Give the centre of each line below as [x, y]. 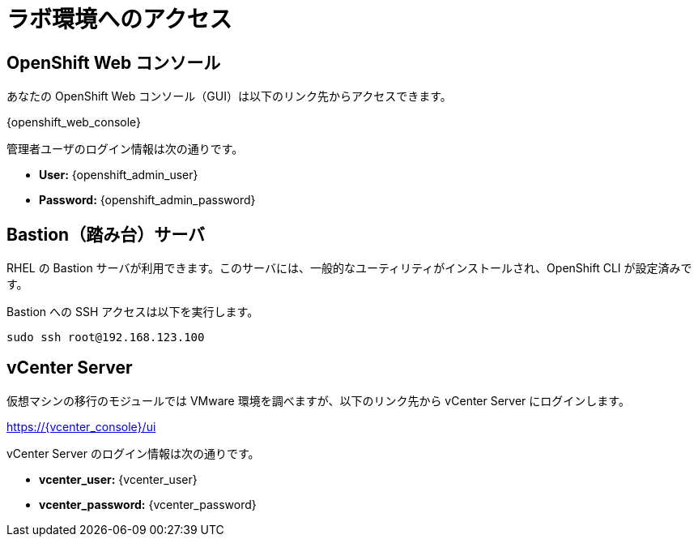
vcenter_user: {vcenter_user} [118, 479]
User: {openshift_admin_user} [119, 175]
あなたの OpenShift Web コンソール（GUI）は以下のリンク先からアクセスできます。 [229, 96]
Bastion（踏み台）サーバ [106, 234]
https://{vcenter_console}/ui [81, 426]
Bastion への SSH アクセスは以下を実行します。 [133, 312]
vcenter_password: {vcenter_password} [148, 504]
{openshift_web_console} [74, 122]
